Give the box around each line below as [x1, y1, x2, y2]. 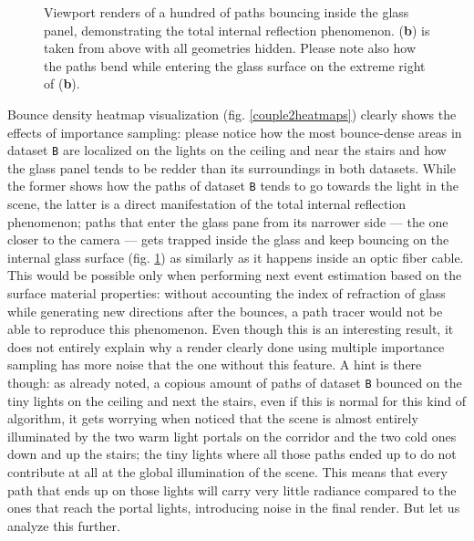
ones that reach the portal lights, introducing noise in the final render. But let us [7, 498, 460, 517]
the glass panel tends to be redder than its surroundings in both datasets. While [7, 158, 456, 177]
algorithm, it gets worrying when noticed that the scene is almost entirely [7, 409, 418, 428]
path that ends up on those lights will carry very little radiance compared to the [7, 480, 457, 499]
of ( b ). [44, 74, 80, 93]
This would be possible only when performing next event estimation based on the [7, 265, 462, 285]
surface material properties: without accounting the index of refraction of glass [7, 284, 446, 303]
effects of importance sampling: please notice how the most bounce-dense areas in [7, 122, 462, 141]
